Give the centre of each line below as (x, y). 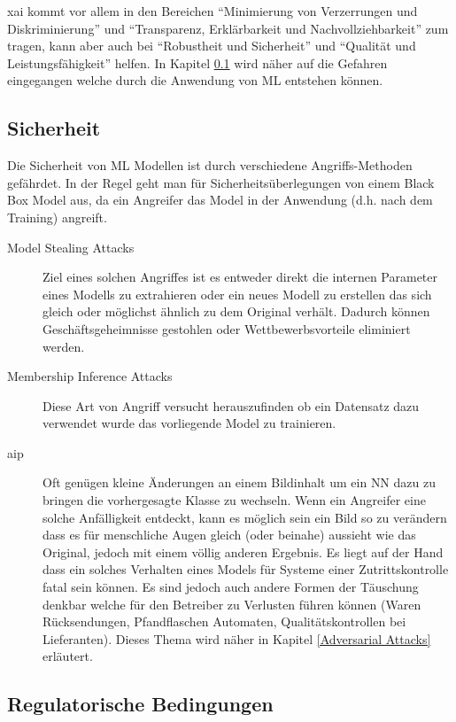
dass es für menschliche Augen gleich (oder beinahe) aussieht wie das (229, 535)
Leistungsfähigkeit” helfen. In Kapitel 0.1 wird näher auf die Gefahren (197, 62)
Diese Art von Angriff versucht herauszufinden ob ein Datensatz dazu (231, 405)
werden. (64, 346)
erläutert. (68, 656)
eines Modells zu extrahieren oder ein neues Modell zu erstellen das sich (237, 294)
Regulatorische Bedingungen (140, 704)
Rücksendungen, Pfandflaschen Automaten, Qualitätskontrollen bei (224, 621)
